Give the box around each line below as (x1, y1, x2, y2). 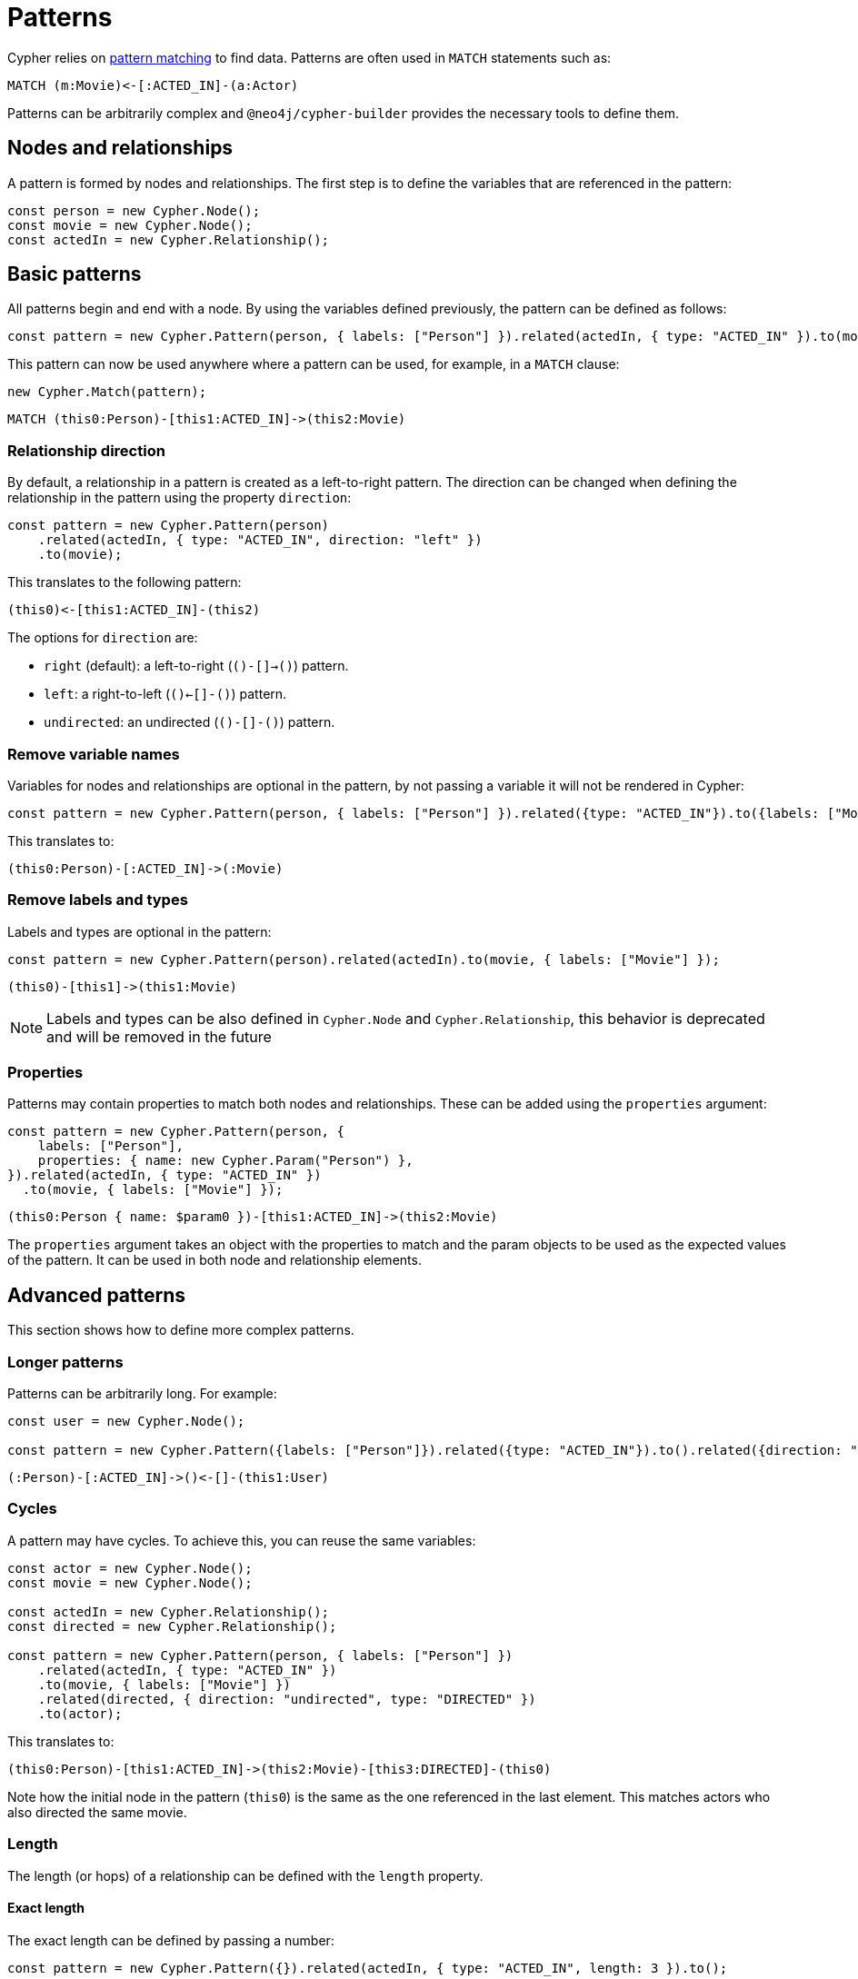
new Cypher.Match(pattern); (7, 384, 207, 400)
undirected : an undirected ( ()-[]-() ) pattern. (44, 714, 335, 731)
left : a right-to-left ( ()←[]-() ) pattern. (44, 686, 287, 702)
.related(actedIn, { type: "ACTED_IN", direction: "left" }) (37, 532, 483, 548)
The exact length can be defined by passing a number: (7, 1932, 334, 1948)
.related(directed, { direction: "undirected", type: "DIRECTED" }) (37, 1691, 536, 1706)
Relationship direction (7, 441, 165, 460)
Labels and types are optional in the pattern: (7, 923, 272, 940)
